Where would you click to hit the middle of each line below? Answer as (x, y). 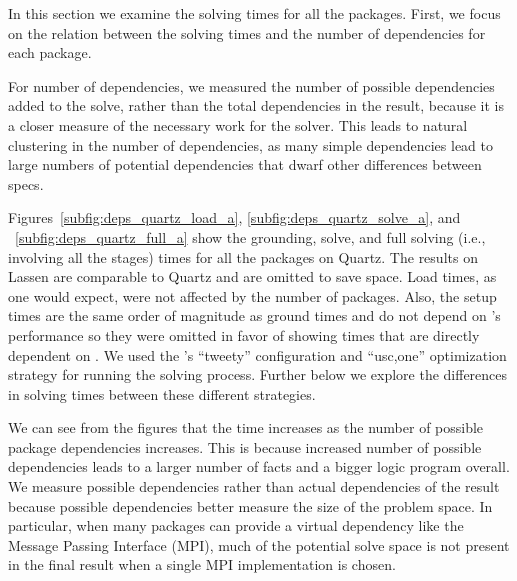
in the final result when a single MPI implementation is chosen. (202, 564)
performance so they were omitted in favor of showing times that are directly (244, 334)
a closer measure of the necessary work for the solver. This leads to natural (238, 124)
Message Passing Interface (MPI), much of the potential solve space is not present (259, 544)
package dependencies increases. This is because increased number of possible (245, 446)
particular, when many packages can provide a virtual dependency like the (236, 525)
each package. (50, 52)
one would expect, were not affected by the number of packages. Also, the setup (252, 295)
